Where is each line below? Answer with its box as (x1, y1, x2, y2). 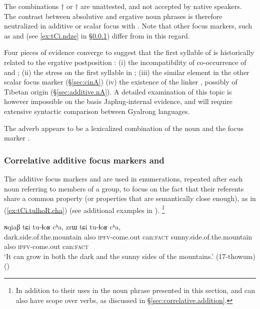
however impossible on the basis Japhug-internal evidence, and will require (4, 96, 232, 106)
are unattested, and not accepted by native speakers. (80, 1, 242, 11)
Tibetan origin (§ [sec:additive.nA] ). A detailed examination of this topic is (4, 86, 232, 96)
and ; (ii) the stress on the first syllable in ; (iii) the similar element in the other (4, 66, 249, 77)
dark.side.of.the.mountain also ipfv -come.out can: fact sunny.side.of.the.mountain (4, 231, 252, 241)
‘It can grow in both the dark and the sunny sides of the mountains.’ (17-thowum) (4, 250, 255, 261)
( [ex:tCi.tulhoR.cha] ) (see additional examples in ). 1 (4, 203, 165, 215)
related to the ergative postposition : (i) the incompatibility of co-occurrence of (4, 56, 246, 67)
